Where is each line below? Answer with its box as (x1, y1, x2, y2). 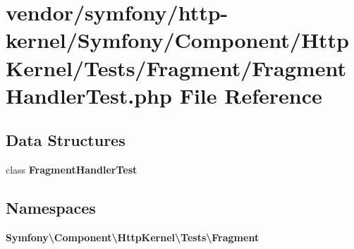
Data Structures (6, 129, 126, 151)
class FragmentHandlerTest (6, 162, 138, 177)
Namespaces (6, 197, 96, 219)
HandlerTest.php (6, 80, 172, 109)
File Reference (179, 80, 322, 109)
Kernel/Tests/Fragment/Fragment (6, 53, 346, 82)
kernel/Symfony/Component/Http (6, 25, 350, 54)
